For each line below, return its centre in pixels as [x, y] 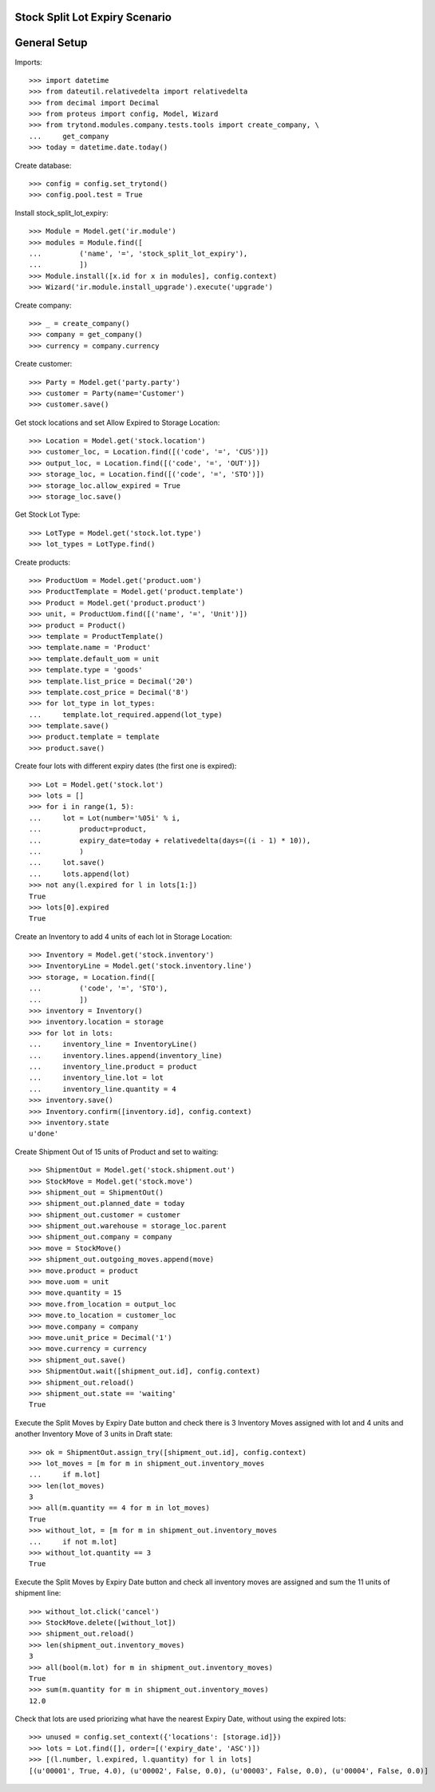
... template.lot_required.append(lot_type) [126, 714]
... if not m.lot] [73, 1542]
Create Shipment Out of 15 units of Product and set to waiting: [117, 1152]
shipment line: [38, 1593]
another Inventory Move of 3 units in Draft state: [94, 1434]
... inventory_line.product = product [113, 1066]
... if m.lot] [65, 1475]
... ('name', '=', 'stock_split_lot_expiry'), [138, 254]
